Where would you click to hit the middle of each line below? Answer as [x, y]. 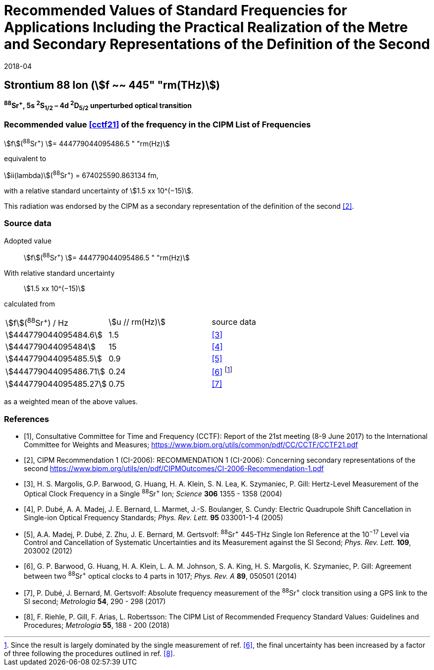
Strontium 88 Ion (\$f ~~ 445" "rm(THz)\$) [112, 85]
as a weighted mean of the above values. [71, 402]
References [27, 419]
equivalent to [25, 159]
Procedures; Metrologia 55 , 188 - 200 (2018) [97, 625]
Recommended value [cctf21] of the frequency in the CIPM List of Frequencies [158, 125]
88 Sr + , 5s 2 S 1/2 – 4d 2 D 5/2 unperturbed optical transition [98, 106]
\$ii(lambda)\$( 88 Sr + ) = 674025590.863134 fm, [81, 175]
